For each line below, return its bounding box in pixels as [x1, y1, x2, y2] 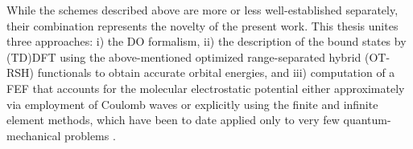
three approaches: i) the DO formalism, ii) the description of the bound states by [6, 33, 407, 50]
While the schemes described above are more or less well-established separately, [6, 2, 399, 18]
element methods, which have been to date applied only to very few [6, 111, 340, 128]
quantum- [343, 111, 391, 128]
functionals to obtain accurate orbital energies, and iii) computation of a [37, 64, 395, 81]
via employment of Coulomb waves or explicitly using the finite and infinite [6, 95, 378, 112]
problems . [64, 127, 116, 143]
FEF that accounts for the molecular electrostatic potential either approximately [6, 79, 405, 96]
